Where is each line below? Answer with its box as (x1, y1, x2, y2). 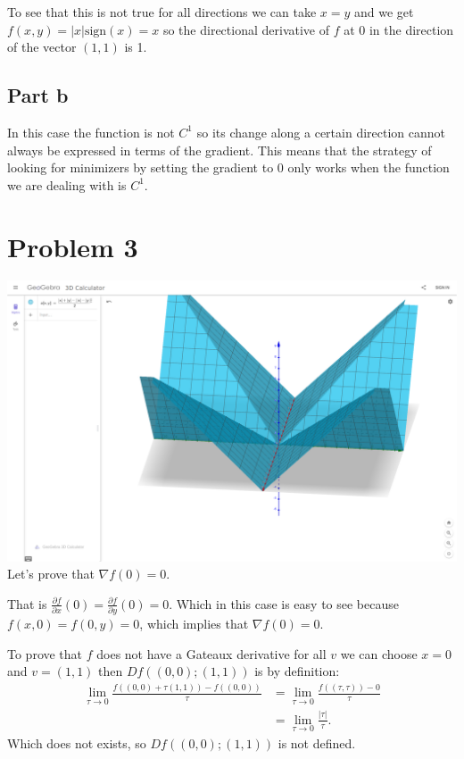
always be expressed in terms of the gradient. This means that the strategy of (7, 140, 432, 159)
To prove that (7, 644, 83, 663)
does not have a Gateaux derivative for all (96, 644, 327, 663)
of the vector (7, 38, 77, 56)
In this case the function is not (7, 122, 175, 141)
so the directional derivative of (162, 20, 329, 38)
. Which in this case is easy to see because (169, 594, 399, 613)
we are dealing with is (7, 175, 127, 194)
